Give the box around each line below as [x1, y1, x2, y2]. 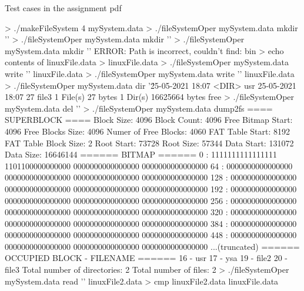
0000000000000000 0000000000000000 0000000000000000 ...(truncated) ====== [5, 240, 300, 252]
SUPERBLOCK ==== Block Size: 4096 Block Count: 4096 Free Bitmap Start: [5, 113, 293, 126]
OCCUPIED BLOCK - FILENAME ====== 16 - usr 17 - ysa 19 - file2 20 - [5, 252, 288, 264]
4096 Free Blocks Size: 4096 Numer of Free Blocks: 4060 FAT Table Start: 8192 [5, 125, 290, 137]
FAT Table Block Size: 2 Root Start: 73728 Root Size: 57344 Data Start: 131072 [5, 136, 294, 149]
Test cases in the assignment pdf [5, 2, 122, 14]
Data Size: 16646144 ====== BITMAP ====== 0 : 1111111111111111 [5, 148, 277, 160]
